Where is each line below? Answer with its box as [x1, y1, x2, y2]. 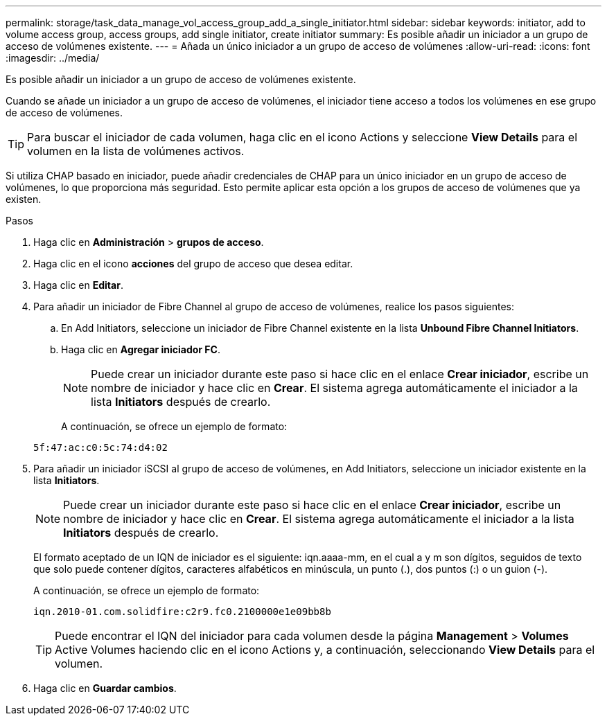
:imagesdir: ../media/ [6, 52, 100, 64]
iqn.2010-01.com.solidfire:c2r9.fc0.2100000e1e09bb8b [33, 606, 331, 617]
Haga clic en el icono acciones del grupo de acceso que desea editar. [33, 258, 353, 269]
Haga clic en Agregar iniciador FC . [61, 344, 220, 355]
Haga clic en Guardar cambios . [33, 682, 177, 694]
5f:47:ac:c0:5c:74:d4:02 [33, 442, 168, 453]
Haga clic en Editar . [33, 279, 123, 291]
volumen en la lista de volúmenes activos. [27, 144, 245, 158]
